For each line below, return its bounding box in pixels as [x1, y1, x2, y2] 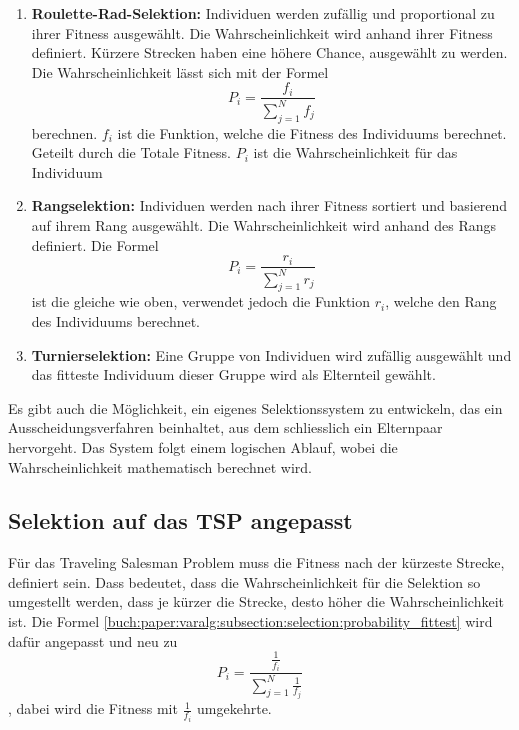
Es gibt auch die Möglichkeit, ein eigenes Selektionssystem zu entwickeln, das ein [8, 397, 503, 418]
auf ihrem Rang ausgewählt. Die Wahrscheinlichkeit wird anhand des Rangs [31, 214, 496, 235]
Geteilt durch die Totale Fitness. [31, 142, 232, 163]
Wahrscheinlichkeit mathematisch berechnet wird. [8, 456, 312, 477]
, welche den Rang [385, 291, 497, 312]
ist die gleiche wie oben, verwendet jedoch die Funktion [31, 291, 371, 312]
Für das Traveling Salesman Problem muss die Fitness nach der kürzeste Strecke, [8, 552, 505, 573]
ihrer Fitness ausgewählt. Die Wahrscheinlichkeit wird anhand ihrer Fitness [31, 22, 493, 43]
